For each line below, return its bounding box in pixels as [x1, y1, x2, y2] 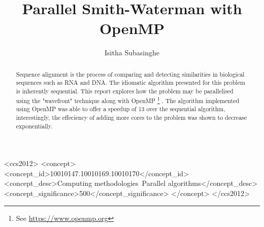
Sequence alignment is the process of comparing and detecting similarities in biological [16, 70, 245, 78]
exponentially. [16, 121, 53, 130]
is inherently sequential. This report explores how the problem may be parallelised [16, 87, 234, 95]
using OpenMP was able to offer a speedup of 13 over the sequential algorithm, [16, 105, 225, 113]
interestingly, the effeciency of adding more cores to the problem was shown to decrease [16, 113, 247, 121]
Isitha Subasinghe [105, 47, 159, 58]
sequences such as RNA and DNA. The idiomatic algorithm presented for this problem [16, 78, 245, 87]
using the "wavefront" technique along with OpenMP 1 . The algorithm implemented [16, 94, 240, 105]
